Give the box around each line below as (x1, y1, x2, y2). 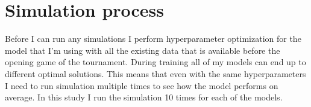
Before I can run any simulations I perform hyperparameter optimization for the (5, 32, 301, 45)
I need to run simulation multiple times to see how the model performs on (5, 79, 278, 91)
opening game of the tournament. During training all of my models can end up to (5, 56, 306, 68)
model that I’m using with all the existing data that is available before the (5, 44, 280, 56)
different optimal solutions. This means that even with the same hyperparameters (5, 67, 306, 80)
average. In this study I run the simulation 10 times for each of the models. (5, 91, 283, 103)
